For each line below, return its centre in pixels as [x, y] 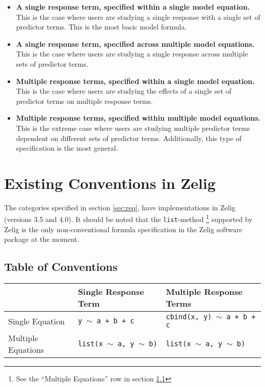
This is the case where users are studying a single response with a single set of [138, 17]
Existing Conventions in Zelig [110, 183]
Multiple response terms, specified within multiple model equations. [138, 118]
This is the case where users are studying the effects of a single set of [124, 91]
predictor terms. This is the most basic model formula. [101, 27]
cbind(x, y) [189, 317]
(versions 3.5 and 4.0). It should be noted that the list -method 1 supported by [128, 218]
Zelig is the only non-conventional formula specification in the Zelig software [123, 229]
